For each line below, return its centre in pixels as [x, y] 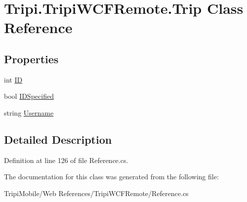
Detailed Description [58, 139]
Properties [31, 59]
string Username [29, 112]
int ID [13, 79]
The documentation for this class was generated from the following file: [111, 177]
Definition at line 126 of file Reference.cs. [66, 160]
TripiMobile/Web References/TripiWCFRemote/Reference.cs [96, 193]
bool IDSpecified [29, 96]
